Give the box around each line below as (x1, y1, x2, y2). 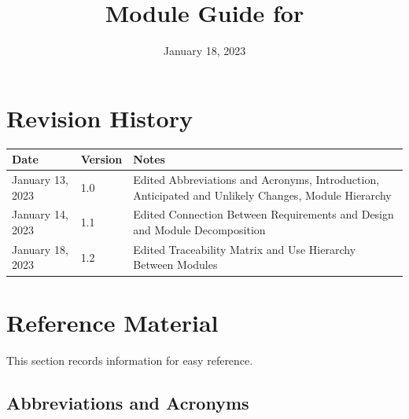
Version (80, 151, 123, 167)
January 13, (12, 171, 68, 187)
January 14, (12, 206, 68, 222)
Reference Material (6, 306, 219, 338)
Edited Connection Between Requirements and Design (133, 206, 394, 222)
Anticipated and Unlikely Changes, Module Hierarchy (133, 186, 392, 203)
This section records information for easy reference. (6, 351, 253, 368)
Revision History (6, 101, 193, 134)
